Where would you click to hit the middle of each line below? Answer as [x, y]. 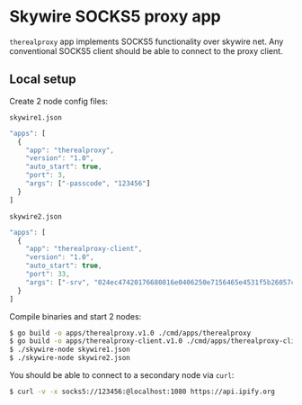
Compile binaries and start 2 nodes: [75, 316]
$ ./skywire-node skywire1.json [70, 350]
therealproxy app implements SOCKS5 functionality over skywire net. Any [147, 41]
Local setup [43, 80]
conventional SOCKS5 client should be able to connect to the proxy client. [146, 50]
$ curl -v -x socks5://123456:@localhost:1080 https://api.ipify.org [142, 391]
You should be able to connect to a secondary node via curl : [122, 375]
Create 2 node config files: [59, 101]
